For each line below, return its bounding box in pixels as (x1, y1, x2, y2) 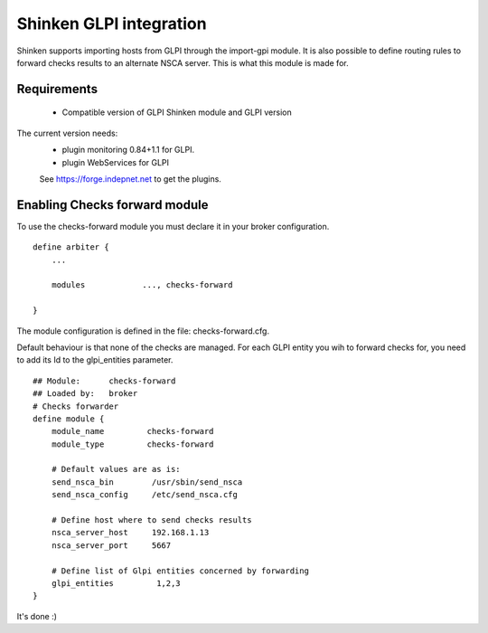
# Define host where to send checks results (51, 515, 252, 525)
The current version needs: (16, 128, 118, 138)
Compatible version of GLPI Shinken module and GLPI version (61, 107, 293, 118)
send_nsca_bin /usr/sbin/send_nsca (51, 477, 243, 487)
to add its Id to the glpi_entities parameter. (16, 354, 174, 365)
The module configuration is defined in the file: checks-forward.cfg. (16, 326, 270, 336)
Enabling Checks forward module (16, 197, 209, 213)
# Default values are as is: (51, 464, 181, 475)
